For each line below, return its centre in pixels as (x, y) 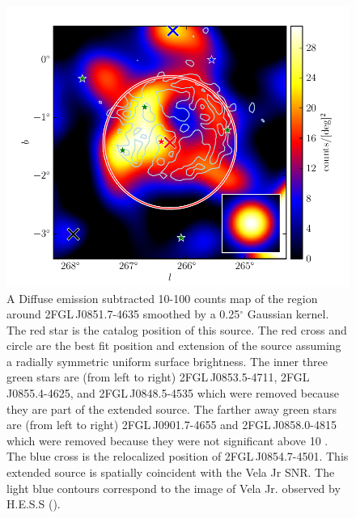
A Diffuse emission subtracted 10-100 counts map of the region (162, 298)
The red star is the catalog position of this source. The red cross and (177, 329)
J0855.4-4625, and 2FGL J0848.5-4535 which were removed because (173, 393)
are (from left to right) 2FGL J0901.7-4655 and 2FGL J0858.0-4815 (172, 425)
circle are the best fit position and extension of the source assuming (174, 345)
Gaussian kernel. (288, 314)
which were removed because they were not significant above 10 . (167, 440)
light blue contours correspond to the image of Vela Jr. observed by (174, 488)
